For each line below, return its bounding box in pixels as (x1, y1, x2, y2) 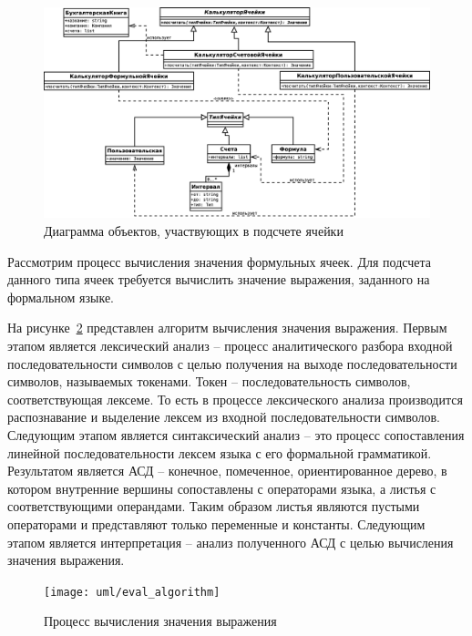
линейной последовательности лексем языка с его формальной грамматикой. (7, 443, 432, 462)
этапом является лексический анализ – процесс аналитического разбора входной (7, 336, 453, 355)
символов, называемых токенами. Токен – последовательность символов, (7, 372, 411, 391)
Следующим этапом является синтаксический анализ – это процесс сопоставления (7, 425, 465, 444)
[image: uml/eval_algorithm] (44, 585, 221, 599)
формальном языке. (7, 287, 115, 306)
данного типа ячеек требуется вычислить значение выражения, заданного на (7, 270, 430, 289)
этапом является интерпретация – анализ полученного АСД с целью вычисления (7, 532, 454, 551)
